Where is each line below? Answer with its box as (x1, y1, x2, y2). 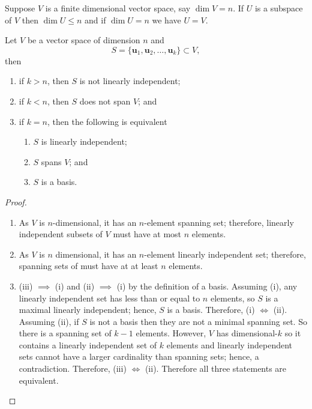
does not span (79, 94, 131, 107)
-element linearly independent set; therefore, (144, 247, 306, 260)
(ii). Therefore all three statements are (145, 362, 287, 375)
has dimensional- (216, 327, 278, 339)
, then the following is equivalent (47, 115, 167, 127)
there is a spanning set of (19, 327, 112, 339)
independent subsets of (19, 228, 103, 240)
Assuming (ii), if (19, 315, 79, 327)
